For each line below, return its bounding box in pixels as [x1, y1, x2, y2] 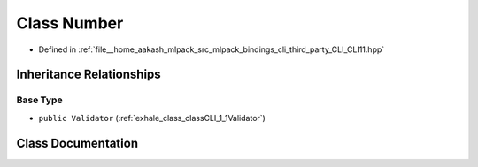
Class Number [16, 13, 124, 33]
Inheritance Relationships [16, 67, 161, 82]
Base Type [16, 94, 63, 106]
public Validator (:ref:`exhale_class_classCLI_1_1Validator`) [38, 112, 266, 123]
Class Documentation [16, 135, 139, 150]
